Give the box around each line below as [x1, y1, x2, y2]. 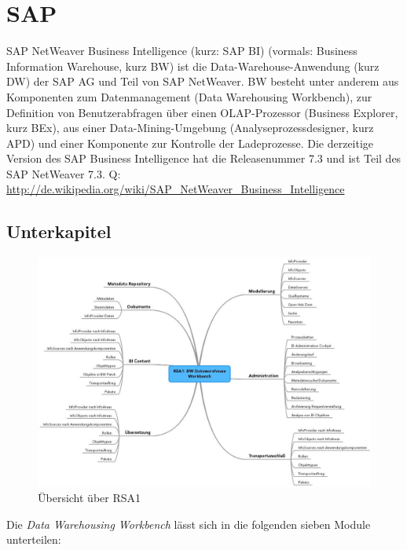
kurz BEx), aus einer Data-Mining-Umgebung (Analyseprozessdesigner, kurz [6, 119, 374, 136]
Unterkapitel [6, 219, 112, 244]
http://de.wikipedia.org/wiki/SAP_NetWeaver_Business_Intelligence [6, 181, 345, 197]
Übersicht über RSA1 [38, 489, 141, 506]
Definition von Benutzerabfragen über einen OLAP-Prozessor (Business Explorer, [6, 104, 398, 120]
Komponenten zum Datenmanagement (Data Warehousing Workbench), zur [6, 88, 372, 104]
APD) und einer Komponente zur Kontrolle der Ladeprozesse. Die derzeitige [6, 134, 374, 151]
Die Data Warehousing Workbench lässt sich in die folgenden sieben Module [6, 515, 371, 532]
